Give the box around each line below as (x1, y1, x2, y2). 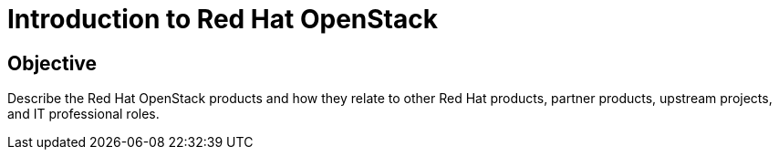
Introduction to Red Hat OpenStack (7, 4, 438, 35)
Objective (7, 51, 98, 75)
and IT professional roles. (7, 106, 160, 122)
